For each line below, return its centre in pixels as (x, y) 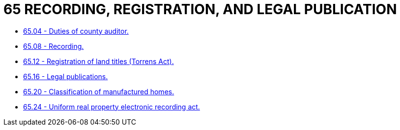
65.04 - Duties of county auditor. (76, 31)
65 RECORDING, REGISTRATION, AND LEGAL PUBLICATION (200, 9)
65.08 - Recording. (54, 46)
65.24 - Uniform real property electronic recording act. (112, 107)
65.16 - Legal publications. (66, 76)
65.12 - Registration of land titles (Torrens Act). (99, 61)
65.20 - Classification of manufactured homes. (99, 91)
